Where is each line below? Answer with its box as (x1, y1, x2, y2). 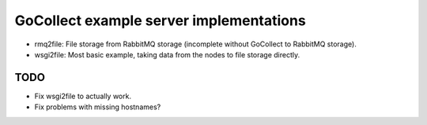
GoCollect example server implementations (14, 12, 306, 29)
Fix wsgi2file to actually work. (34, 91, 132, 101)
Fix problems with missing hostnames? (34, 102, 161, 112)
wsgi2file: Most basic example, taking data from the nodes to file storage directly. (34, 50, 300, 59)
